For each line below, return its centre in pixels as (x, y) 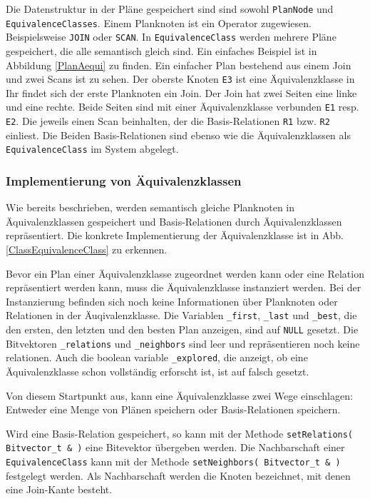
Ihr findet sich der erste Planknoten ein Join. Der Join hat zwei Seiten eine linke (181, 92)
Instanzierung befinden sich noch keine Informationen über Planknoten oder (172, 301)
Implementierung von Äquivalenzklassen (124, 180)
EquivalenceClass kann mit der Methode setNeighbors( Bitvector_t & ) (173, 462)
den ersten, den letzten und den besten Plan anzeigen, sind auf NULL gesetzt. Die (182, 329)
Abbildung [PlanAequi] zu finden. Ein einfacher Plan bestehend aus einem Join (179, 65)
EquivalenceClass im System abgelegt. (92, 149)
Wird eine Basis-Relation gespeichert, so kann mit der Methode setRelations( (180, 433)
